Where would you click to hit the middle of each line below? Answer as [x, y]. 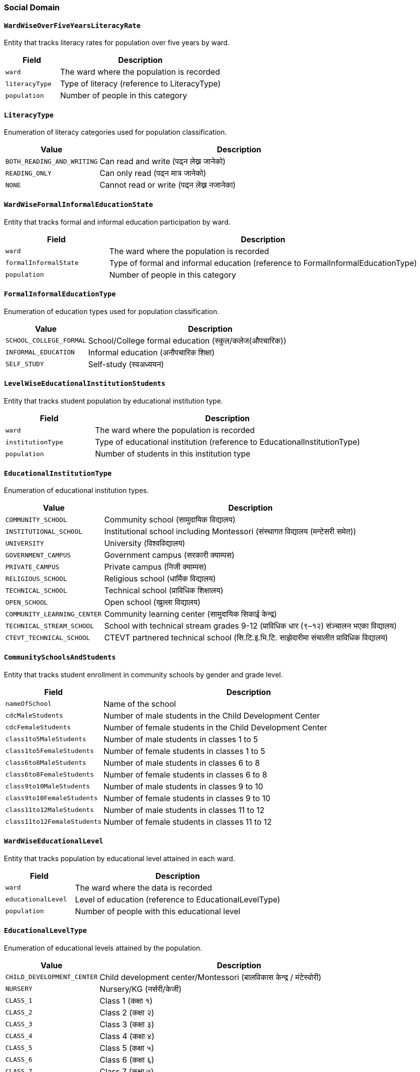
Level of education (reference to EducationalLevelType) [178, 899]
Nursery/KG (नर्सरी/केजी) [140, 989]
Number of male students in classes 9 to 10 [183, 786]
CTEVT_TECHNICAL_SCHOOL [48, 637]
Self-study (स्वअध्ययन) [126, 364]
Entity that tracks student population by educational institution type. [113, 401]
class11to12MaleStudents [50, 810]
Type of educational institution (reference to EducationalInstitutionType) [227, 442]
